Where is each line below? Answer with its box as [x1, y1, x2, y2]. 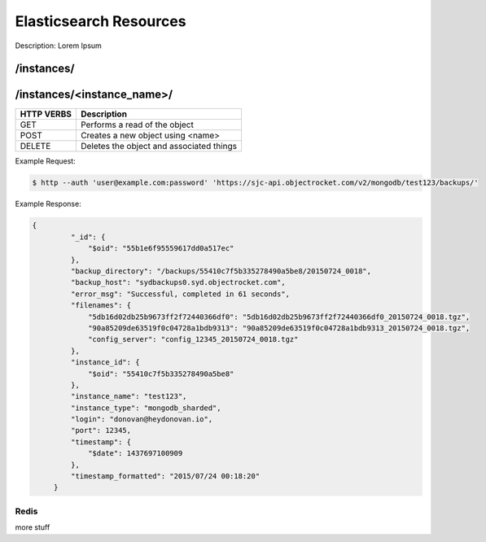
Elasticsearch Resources [15, 12, 186, 30]
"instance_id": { [70, 358, 140, 367]
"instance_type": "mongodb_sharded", [70, 403, 221, 413]
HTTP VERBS [20, 108, 72, 120]
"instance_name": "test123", [70, 391, 187, 401]
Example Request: [15, 156, 77, 166]
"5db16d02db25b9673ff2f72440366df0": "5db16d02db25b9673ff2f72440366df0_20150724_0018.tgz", [88, 312, 471, 321]
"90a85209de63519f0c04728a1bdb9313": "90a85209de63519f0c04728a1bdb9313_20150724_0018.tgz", [88, 323, 471, 333]
